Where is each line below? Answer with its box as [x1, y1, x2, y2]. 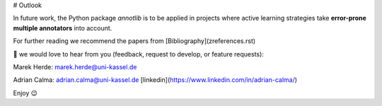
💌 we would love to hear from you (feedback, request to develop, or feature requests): [13, 49, 265, 58]
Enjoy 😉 [13, 88, 38, 97]
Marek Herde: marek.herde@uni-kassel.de [13, 62, 137, 71]
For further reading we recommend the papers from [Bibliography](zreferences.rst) [13, 37, 256, 45]
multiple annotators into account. [13, 23, 112, 32]
